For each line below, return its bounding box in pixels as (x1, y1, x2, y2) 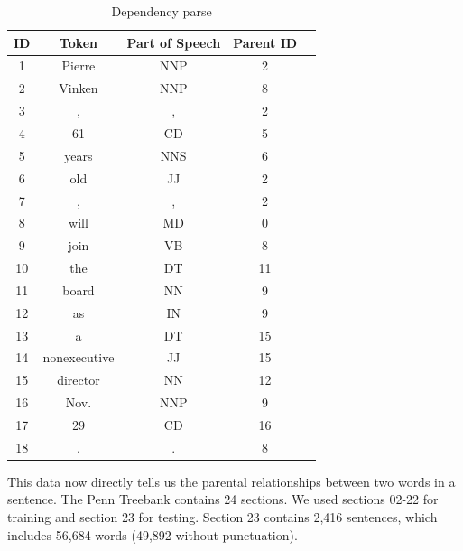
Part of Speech (126, 33, 221, 51)
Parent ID (233, 33, 298, 51)
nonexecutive (42, 348, 115, 367)
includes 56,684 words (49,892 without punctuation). (7, 525, 298, 544)
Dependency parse (111, 2, 212, 20)
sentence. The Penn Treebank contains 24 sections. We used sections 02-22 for (7, 490, 439, 509)
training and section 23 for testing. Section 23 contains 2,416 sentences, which (7, 508, 438, 527)
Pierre (61, 56, 96, 75)
